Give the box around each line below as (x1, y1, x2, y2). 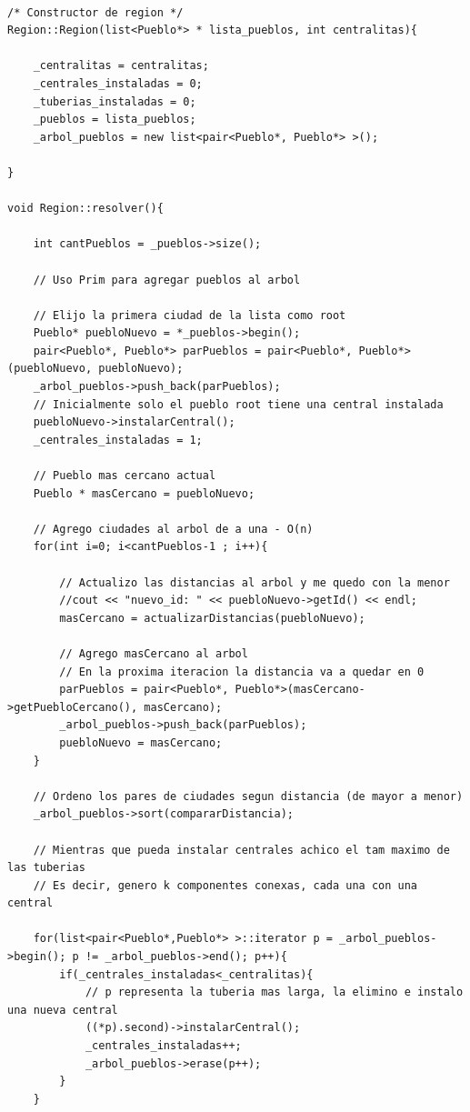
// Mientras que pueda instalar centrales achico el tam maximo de (33, 843, 450, 857)
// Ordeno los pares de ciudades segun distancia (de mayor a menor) (33, 789, 464, 803)
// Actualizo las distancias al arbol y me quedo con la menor (59, 576, 450, 589)
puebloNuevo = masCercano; (59, 736, 223, 749)
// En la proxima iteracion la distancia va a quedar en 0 (59, 665, 425, 678)
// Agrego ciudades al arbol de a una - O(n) (33, 522, 314, 536)
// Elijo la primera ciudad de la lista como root (33, 308, 346, 322)
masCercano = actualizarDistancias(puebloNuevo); (59, 611, 365, 625)
